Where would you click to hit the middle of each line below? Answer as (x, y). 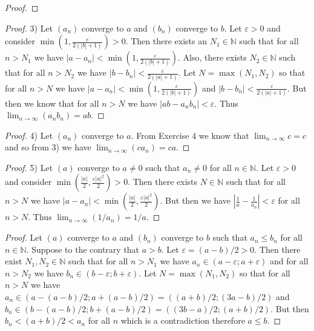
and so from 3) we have (48, 147)
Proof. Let (24, 237)
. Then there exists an (166, 41)
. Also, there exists (212, 57)
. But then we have (195, 200)
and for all (289, 261)
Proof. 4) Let (29, 135)
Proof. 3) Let (29, 28)
